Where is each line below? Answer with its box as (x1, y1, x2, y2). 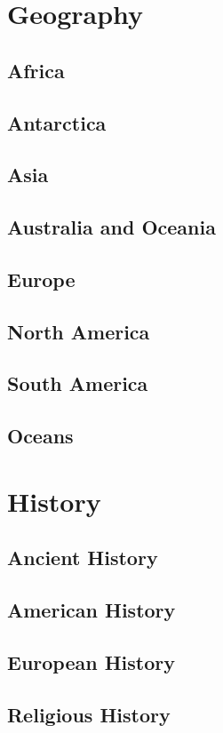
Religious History (7, 700, 171, 728)
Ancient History (7, 544, 158, 571)
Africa (7, 56, 65, 84)
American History (7, 596, 176, 624)
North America (7, 317, 150, 345)
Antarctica (7, 108, 107, 136)
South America (7, 370, 148, 397)
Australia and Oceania (7, 213, 216, 241)
